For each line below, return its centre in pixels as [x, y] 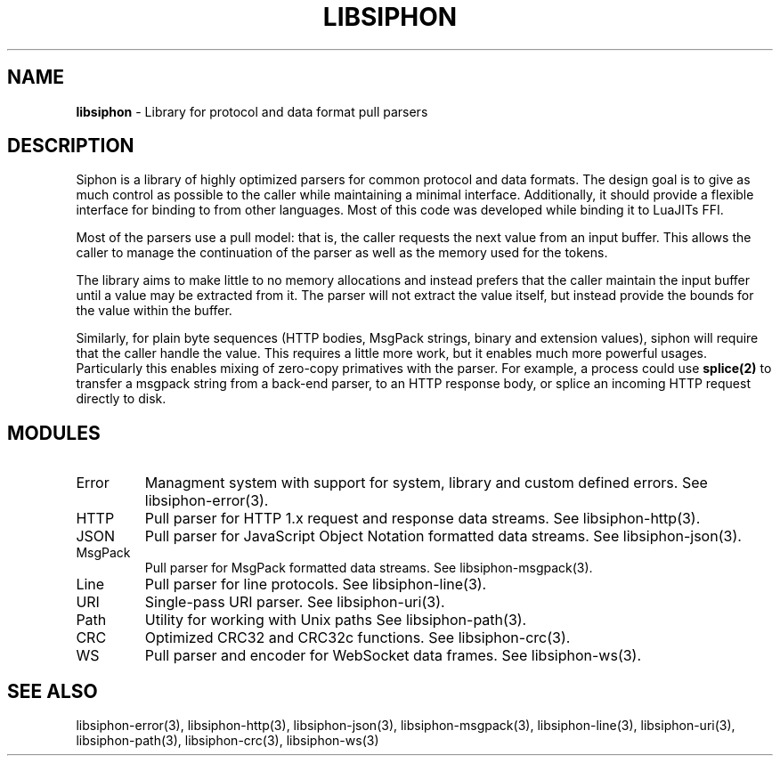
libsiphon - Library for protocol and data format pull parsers [252, 111]
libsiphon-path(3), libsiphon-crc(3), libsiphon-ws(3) [227, 741]
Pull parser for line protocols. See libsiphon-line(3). [316, 584]
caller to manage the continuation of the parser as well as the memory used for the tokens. [342, 253]
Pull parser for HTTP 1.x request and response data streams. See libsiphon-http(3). [422, 519]
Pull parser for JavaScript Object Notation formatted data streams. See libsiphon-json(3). [443, 536]
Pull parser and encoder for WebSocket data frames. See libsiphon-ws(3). [393, 656]
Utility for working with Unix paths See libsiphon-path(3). [336, 620]
